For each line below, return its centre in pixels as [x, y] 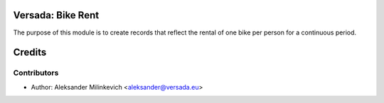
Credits [30, 53]
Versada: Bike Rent [56, 15]
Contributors [36, 73]
